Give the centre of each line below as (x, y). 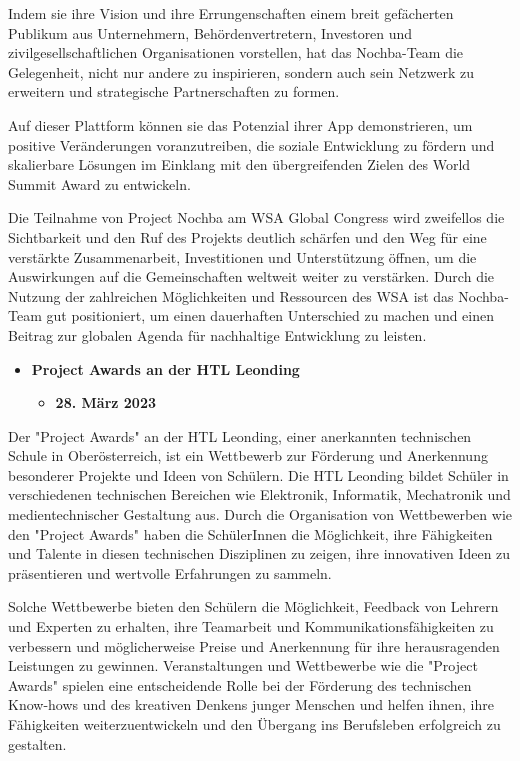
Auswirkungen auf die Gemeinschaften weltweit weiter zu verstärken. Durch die (251, 276)
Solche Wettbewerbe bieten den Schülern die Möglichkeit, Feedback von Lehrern (253, 606)
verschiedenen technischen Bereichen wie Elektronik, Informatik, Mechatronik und (259, 494)
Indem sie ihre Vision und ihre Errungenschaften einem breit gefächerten (231, 13)
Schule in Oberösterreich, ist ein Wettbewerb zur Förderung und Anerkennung (248, 455)
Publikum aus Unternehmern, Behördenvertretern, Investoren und (210, 32)
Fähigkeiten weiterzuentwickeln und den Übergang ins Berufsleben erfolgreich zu (254, 724)
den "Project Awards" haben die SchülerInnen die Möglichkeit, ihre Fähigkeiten (250, 533)
